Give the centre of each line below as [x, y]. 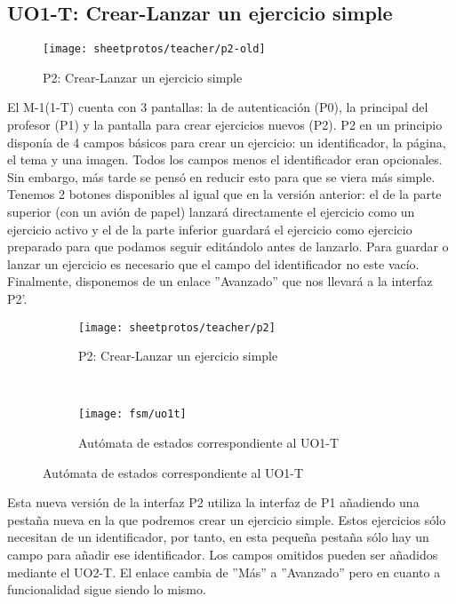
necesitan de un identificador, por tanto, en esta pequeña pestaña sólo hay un [218, 537]
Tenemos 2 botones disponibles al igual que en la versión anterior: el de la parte [224, 194]
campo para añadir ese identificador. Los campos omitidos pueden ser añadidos [223, 555]
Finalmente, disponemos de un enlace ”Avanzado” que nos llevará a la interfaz [220, 281]
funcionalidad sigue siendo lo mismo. [107, 589]
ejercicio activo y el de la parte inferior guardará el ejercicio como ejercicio [210, 229]
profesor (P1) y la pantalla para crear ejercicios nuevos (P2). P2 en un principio [225, 125]
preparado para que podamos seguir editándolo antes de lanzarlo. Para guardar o [228, 246]
